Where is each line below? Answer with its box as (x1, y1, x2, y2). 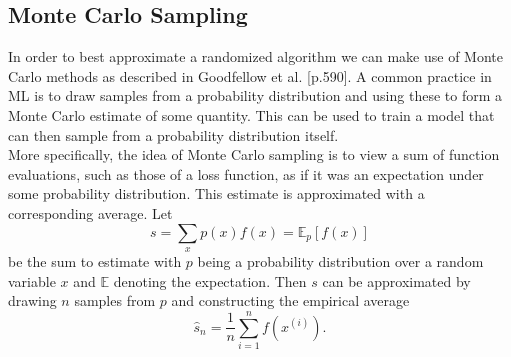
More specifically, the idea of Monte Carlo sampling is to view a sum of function (8, 144, 500, 165)
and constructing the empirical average (171, 290, 410, 311)
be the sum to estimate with (8, 250, 182, 271)
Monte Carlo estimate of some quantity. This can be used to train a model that (8, 104, 495, 125)
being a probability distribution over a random (197, 250, 484, 271)
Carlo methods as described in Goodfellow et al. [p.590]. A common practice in (8, 65, 492, 86)
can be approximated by (322, 270, 471, 291)
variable (8, 270, 56, 291)
